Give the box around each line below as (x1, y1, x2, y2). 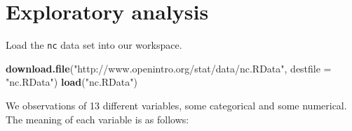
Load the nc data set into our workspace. (6, 38, 182, 52)
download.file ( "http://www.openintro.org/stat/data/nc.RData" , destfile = (6, 61, 332, 75)
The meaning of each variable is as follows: (6, 111, 189, 126)
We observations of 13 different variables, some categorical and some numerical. (6, 98, 347, 112)
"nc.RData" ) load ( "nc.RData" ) (6, 75, 137, 89)
